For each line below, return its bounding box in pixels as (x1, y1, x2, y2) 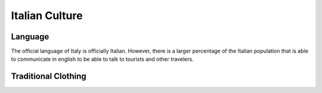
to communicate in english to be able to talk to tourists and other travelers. (11, 55, 194, 63)
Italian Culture (11, 9, 83, 22)
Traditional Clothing (11, 72, 86, 82)
